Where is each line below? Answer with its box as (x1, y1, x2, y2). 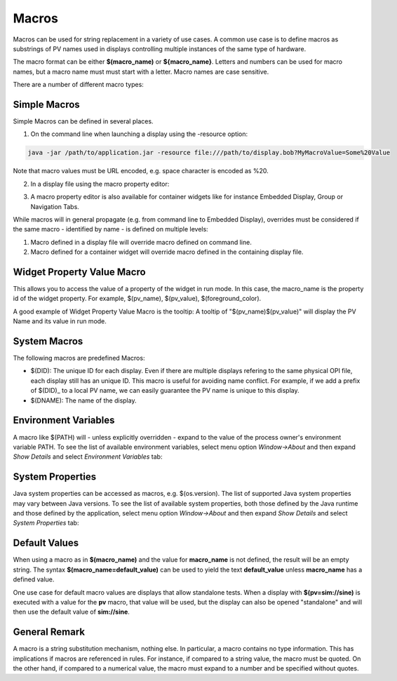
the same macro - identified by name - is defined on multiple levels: (13, 225, 208, 234)
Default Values (13, 537, 79, 549)
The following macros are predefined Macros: (13, 354, 145, 363)
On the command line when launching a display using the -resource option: (30, 130, 248, 138)
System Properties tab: (13, 519, 79, 527)
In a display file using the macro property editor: (30, 180, 170, 188)
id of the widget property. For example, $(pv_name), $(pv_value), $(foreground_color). (13, 295, 262, 303)
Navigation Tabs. (30, 202, 80, 210)
